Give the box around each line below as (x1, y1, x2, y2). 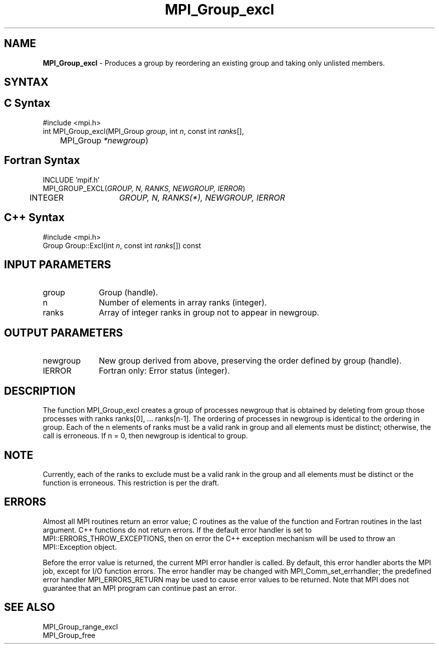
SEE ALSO (4, 601, 55, 614)
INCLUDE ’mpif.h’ (43, 175, 100, 184)
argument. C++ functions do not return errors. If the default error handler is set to (43, 525, 312, 534)
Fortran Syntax (4, 154, 80, 167)
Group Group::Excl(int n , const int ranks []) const (43, 241, 201, 250)
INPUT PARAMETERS (4, 258, 111, 271)
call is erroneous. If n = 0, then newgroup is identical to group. (43, 431, 248, 440)
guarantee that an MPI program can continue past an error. (43, 583, 237, 592)
